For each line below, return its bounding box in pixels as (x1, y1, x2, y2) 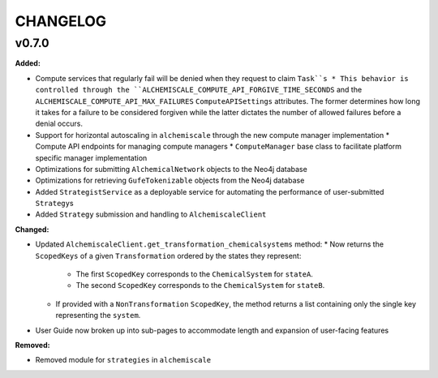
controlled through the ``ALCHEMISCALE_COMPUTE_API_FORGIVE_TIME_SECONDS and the (35, 85, 363, 95)
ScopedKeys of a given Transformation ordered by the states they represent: (35, 251, 302, 260)
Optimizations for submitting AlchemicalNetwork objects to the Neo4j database (35, 164, 307, 174)
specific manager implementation (35, 152, 148, 162)
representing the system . (55, 311, 141, 320)
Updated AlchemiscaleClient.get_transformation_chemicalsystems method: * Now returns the (35, 239, 384, 249)
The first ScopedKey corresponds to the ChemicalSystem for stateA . (75, 269, 314, 279)
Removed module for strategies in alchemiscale (35, 355, 211, 365)
